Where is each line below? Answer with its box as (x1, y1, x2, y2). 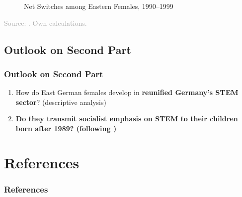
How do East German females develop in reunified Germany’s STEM (15, 87, 239, 98)
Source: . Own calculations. (4, 17, 87, 28)
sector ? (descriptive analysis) (15, 97, 106, 107)
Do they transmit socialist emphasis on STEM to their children (15, 113, 238, 124)
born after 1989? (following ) (15, 123, 117, 133)
